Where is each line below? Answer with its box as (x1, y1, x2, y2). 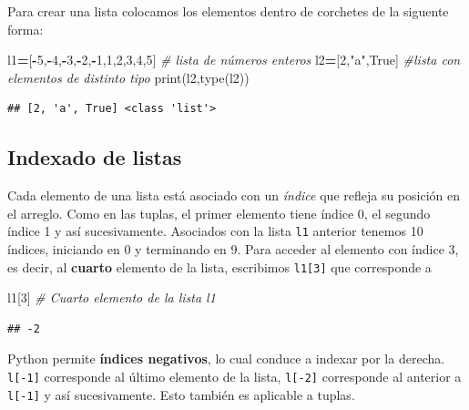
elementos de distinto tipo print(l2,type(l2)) (7, 67, 250, 87)
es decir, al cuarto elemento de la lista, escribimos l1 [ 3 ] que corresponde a (7, 257, 432, 276)
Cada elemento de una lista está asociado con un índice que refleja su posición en (7, 186, 461, 205)
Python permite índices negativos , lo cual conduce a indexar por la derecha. (7, 349, 445, 368)
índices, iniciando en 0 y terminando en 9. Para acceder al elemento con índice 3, (7, 240, 459, 259)
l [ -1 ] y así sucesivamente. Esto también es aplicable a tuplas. (7, 384, 355, 404)
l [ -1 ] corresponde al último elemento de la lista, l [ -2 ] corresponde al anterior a (7, 367, 462, 386)
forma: (7, 19, 44, 38)
